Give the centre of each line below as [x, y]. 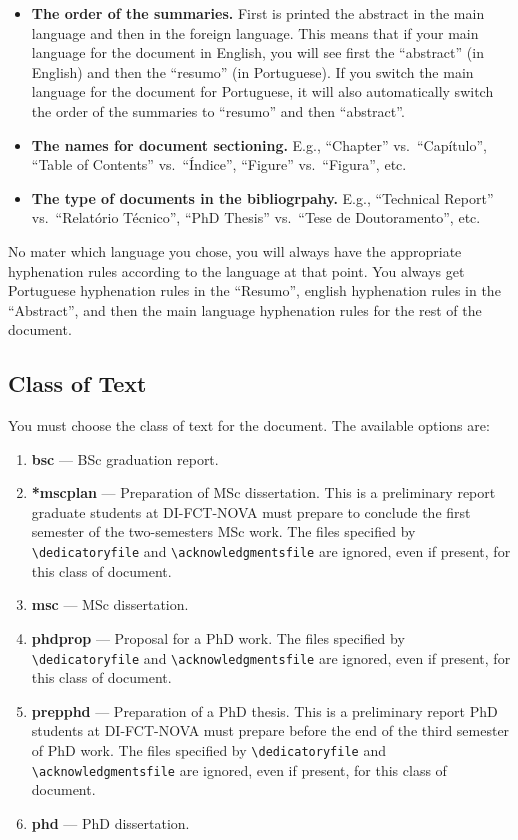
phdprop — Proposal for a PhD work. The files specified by [218, 637]
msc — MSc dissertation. [110, 604]
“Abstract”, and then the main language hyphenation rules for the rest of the [245, 309]
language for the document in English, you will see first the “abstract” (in [257, 52]
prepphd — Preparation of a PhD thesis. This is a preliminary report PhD [264, 710]
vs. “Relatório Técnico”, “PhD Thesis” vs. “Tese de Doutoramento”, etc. [256, 217]
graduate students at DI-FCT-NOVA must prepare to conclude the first [251, 511]
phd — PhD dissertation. [110, 822]
